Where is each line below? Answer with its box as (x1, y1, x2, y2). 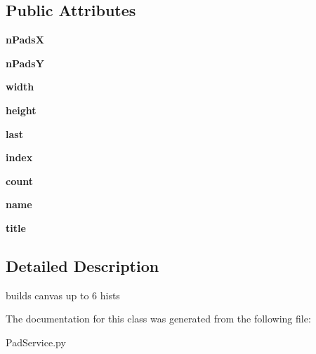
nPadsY (6, 55, 44, 70)
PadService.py (6, 334, 66, 349)
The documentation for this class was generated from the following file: (6, 311, 311, 326)
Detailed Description (6, 254, 159, 276)
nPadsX (6, 32, 44, 47)
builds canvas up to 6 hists (6, 287, 120, 302)
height (6, 102, 37, 117)
